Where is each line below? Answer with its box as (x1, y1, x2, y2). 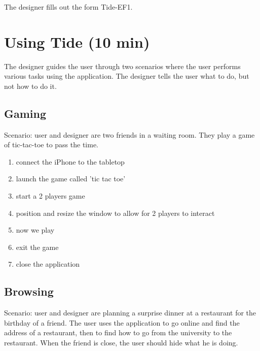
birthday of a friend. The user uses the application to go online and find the (4, 317, 240, 328)
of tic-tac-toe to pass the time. (4, 139, 99, 150)
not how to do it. (4, 80, 57, 91)
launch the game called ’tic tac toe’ (16, 173, 126, 184)
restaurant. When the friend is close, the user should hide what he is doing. (4, 337, 238, 348)
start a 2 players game (16, 190, 85, 201)
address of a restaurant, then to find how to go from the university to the (4, 327, 232, 338)
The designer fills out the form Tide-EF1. (4, 2, 133, 12)
